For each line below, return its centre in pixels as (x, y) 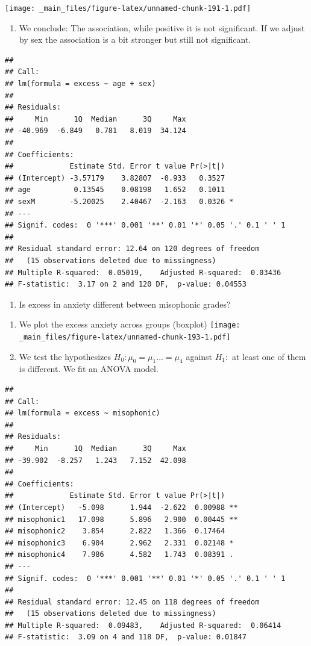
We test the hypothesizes (65, 356)
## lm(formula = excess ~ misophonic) (83, 413)
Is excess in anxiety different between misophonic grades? (125, 304)
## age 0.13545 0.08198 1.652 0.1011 (115, 190)
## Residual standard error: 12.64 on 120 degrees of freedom (132, 249)
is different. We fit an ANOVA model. (89, 369)
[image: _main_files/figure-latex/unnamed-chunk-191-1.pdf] (128, 8)
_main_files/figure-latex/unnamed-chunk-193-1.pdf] (125, 337)
